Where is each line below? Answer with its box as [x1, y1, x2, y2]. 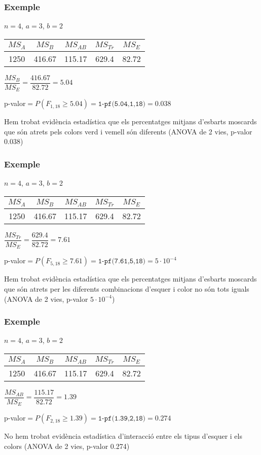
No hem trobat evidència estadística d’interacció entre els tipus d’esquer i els [4, 431, 242, 441]
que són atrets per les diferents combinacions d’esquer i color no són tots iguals [4, 283, 249, 294]
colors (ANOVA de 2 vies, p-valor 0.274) [4, 440, 130, 451]
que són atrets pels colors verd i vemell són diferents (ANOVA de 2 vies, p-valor [4, 126, 252, 136]
